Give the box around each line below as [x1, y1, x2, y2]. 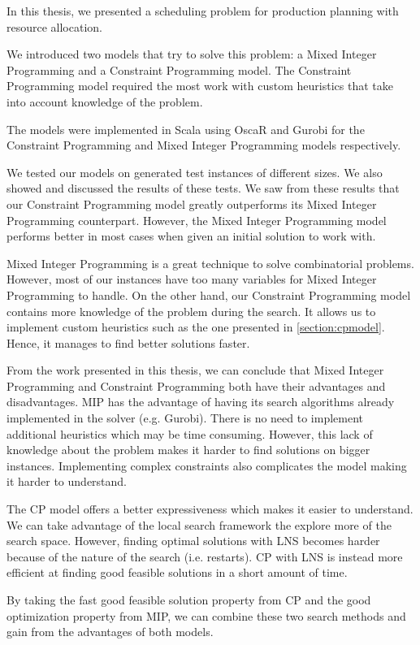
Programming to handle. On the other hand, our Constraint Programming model [6, 286, 411, 303]
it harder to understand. [6, 473, 128, 490]
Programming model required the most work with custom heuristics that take [6, 77, 393, 94]
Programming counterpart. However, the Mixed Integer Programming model [6, 211, 387, 228]
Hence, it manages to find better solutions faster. [6, 334, 250, 351]
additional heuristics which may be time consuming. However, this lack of [6, 425, 373, 442]
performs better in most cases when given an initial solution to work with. [6, 227, 376, 245]
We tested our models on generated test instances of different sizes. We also [6, 163, 383, 180]
